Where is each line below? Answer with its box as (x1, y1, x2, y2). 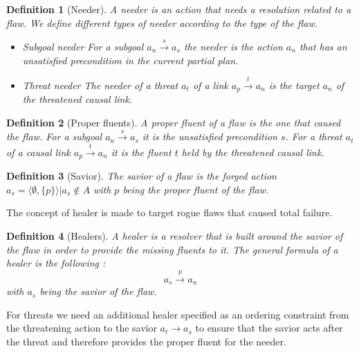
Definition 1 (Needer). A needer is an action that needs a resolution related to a (6, 2, 351, 16)
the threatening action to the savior (6, 321, 157, 335)
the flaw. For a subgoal (6, 129, 102, 144)
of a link (192, 77, 228, 92)
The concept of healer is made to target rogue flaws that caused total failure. (6, 205, 333, 220)
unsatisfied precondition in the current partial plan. (22, 53, 239, 67)
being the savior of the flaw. (39, 284, 157, 298)
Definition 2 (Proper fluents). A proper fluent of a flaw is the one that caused (6, 115, 341, 130)
